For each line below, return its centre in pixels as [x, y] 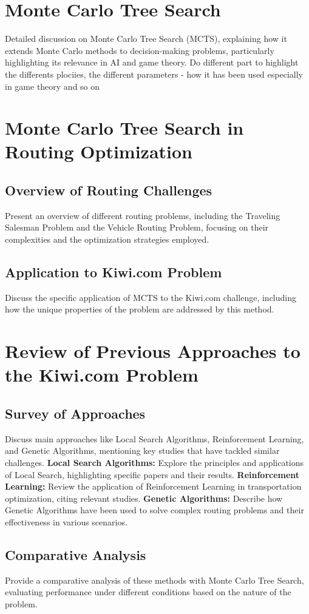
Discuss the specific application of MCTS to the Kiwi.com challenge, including [151, 297]
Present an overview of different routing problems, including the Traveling [143, 215]
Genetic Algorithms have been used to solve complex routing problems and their [154, 510]
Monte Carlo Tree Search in [124, 128]
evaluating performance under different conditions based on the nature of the [148, 592]
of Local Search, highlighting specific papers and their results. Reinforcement [152, 474]
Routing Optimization [99, 151]
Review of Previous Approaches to [153, 351]
